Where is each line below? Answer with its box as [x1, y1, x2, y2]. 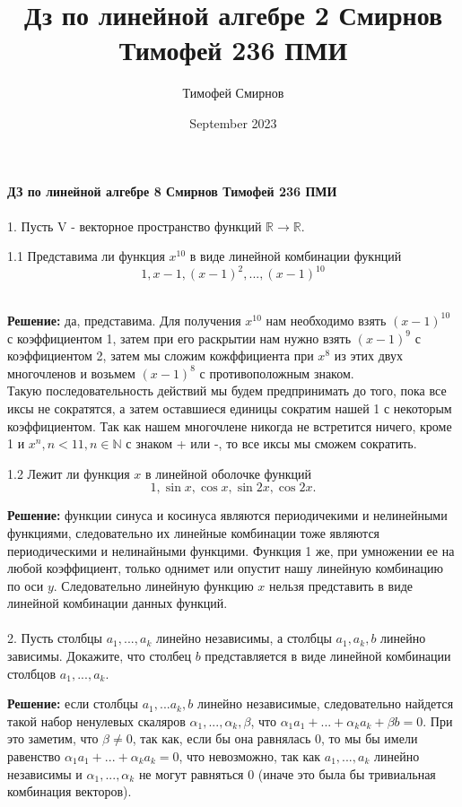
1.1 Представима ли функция [7, 247, 165, 265]
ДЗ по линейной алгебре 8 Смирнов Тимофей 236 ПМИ [7, 181, 337, 200]
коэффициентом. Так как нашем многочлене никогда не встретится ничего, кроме [7, 416, 452, 435]
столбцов [7, 664, 57, 682]
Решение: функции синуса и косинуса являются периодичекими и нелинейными [7, 506, 448, 525]
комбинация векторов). [7, 782, 132, 801]
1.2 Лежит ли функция [7, 464, 130, 482]
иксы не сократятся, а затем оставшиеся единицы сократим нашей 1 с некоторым [7, 398, 452, 417]
